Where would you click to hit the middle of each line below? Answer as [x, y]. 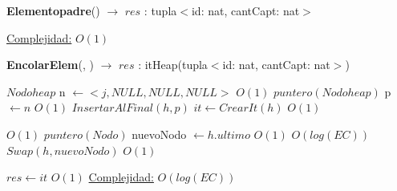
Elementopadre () [53, 10]
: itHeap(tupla [173, 65]
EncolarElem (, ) [50, 65]
